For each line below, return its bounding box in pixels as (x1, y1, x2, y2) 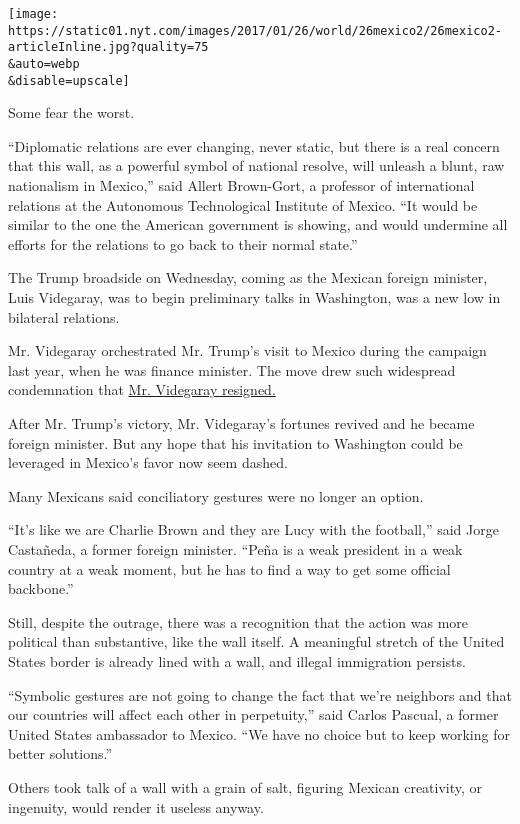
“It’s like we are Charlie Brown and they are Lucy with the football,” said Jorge (8, 519, 499, 540)
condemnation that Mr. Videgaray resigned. (8, 379, 276, 400)
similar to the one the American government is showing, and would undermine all (8, 214, 508, 235)
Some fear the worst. (8, 102, 135, 123)
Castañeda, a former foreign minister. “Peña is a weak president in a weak (8, 538, 463, 559)
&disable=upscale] (8, 73, 130, 88)
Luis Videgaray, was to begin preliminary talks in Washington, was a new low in (8, 287, 501, 308)
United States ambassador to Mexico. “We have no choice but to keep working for (8, 723, 510, 744)
